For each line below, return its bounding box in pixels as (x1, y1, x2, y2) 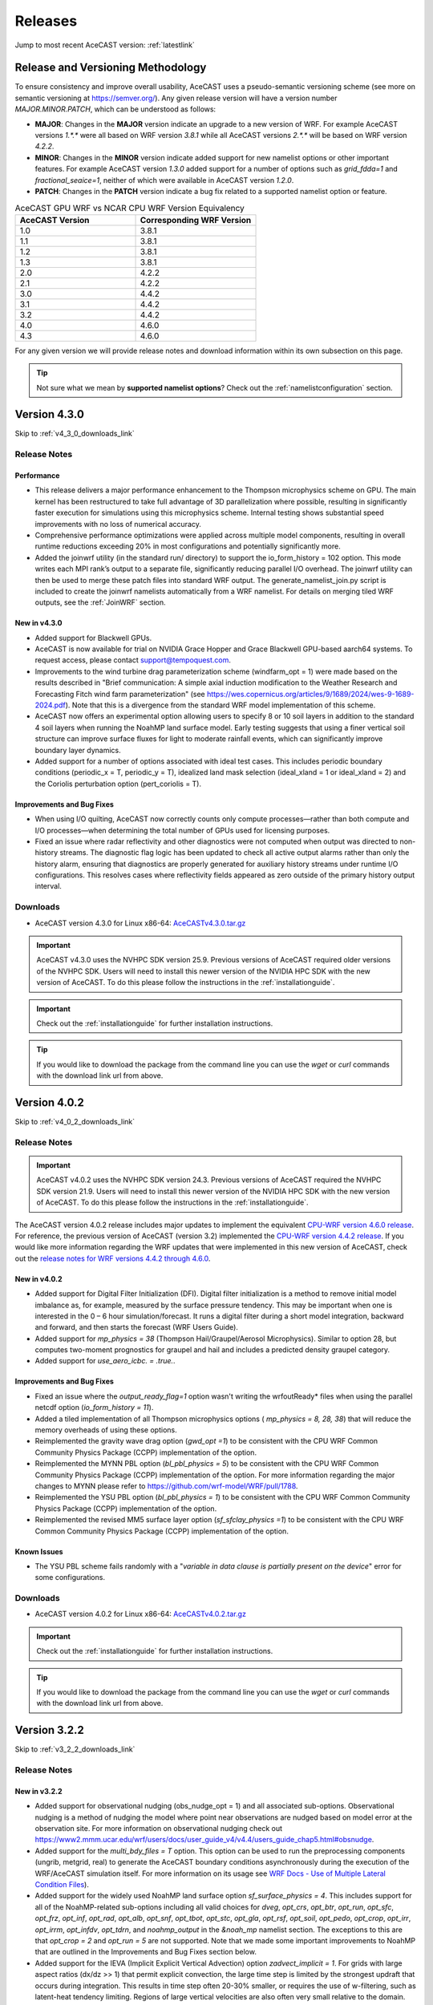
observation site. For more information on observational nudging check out (34, 1824, 283, 1833)
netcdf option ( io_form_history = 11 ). (34, 1403, 154, 1412)
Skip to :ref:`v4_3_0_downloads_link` (14, 429, 136, 439)
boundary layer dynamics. (34, 745, 121, 755)
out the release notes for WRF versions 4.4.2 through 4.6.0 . (14, 1254, 211, 1263)
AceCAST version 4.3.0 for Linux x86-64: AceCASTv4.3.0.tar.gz (34, 918, 246, 928)
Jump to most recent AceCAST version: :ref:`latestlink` (14, 40, 196, 50)
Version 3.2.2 (14, 1723, 84, 1737)
